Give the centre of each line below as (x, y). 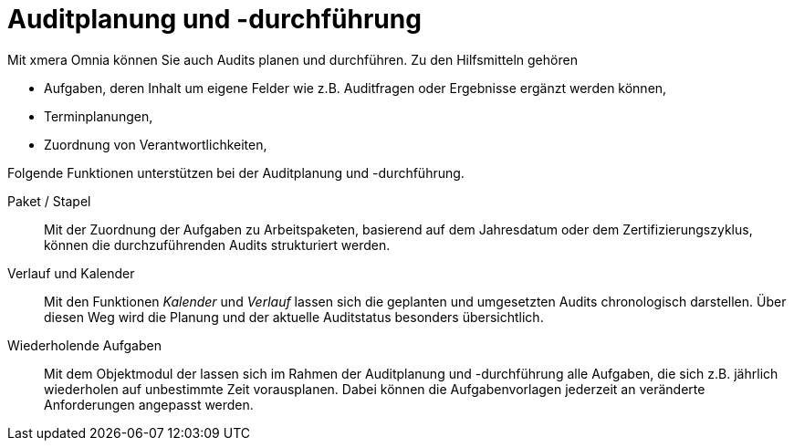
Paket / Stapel (49, 201)
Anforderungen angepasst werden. (149, 404)
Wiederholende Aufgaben (84, 345)
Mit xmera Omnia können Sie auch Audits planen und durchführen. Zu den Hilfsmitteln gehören (293, 59)
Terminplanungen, (99, 116)
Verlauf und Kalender (71, 273)
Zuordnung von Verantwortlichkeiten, (156, 144)
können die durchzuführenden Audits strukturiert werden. (217, 245)
